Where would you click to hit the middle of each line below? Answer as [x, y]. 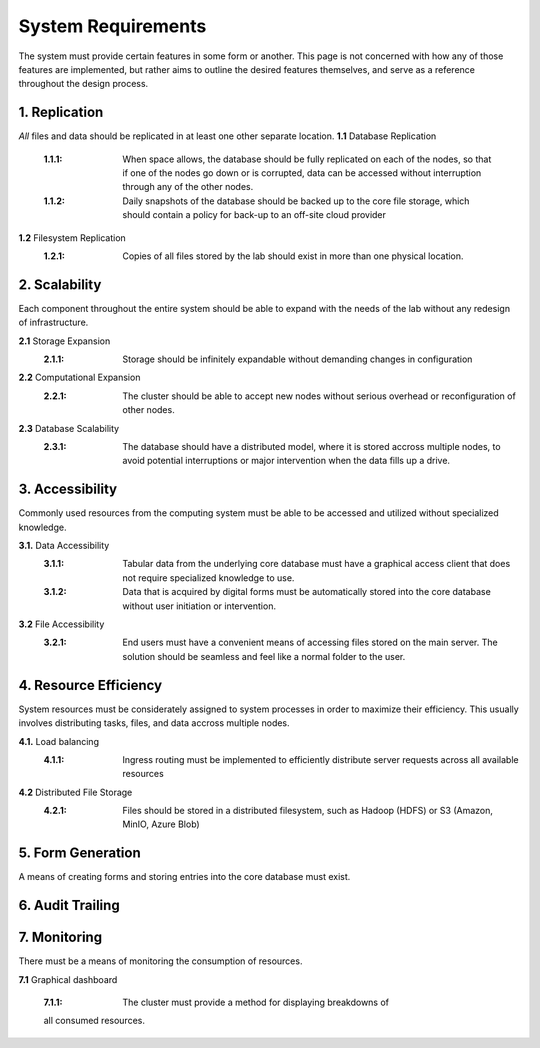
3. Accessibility [68, 489]
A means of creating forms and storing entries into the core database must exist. [184, 877]
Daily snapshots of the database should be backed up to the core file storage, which [296, 201]
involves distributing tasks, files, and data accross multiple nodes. [154, 723]
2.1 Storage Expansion [64, 341]
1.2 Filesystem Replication [72, 237]
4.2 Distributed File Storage [75, 792]
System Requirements [112, 26]
